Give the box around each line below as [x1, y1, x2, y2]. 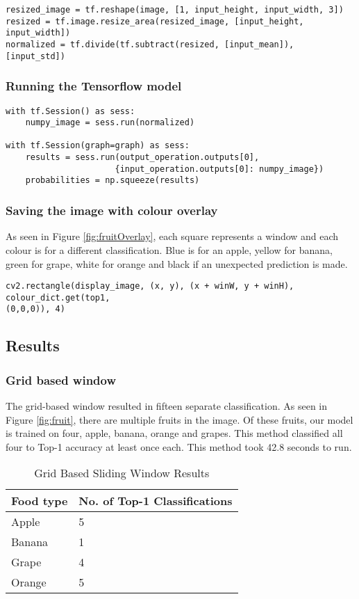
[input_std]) [6, 51, 65, 61]
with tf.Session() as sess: [6, 106, 135, 116]
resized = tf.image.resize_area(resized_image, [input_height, [6, 16, 304, 26]
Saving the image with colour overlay [6, 202, 218, 219]
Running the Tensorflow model [6, 77, 182, 95]
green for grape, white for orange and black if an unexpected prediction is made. [6, 256, 348, 271]
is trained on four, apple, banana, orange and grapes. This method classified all [6, 426, 343, 440]
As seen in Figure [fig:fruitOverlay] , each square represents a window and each [6, 229, 339, 243]
